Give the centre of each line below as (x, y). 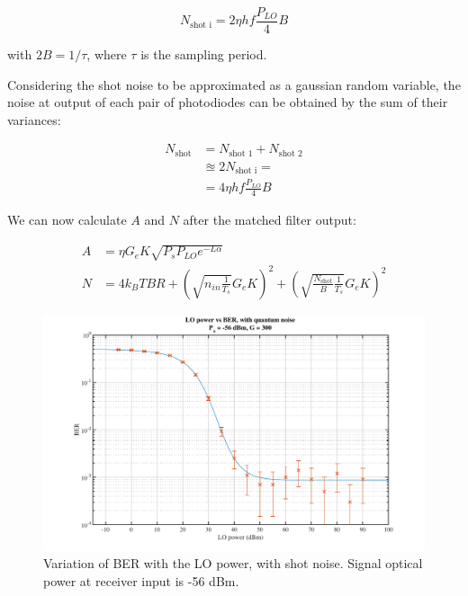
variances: (34, 119)
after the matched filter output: (270, 219)
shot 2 (290, 153)
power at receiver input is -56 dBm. (141, 580)
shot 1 (241, 153)
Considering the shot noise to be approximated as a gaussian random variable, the (234, 84)
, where (107, 54)
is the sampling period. (204, 54)
